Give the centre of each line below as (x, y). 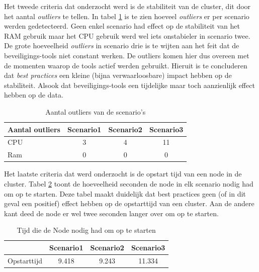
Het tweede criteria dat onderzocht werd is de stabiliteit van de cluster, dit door (127, 6)
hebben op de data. (34, 95)
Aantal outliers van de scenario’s (96, 111)
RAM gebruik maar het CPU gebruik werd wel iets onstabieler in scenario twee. (127, 35)
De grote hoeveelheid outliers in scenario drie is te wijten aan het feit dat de (122, 46)
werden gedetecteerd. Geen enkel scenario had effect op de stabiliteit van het (122, 26)
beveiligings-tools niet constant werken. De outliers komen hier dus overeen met (127, 55)
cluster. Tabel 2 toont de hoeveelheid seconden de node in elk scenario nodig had (129, 183)
